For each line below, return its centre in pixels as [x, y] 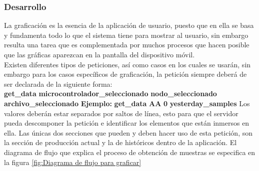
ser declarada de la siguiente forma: [58, 84]
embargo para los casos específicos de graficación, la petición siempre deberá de [125, 74]
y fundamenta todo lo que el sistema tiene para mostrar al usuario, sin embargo [126, 35]
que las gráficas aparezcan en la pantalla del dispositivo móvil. [99, 54]
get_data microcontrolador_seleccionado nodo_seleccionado [110, 93]
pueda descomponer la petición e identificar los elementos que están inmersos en [127, 123]
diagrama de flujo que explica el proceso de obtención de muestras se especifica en [130, 152]
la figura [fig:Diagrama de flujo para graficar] [73, 162]
